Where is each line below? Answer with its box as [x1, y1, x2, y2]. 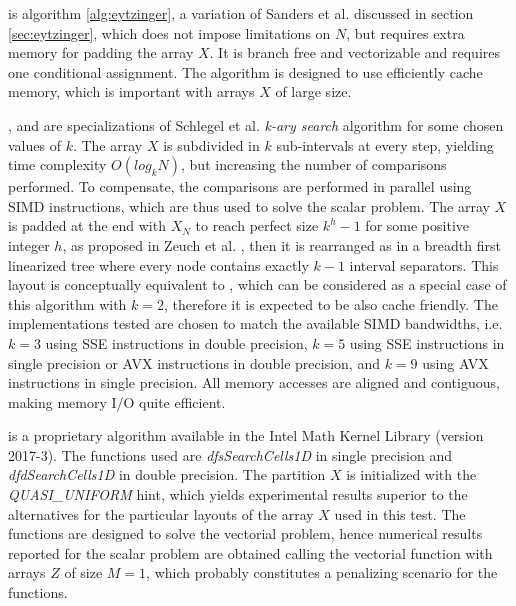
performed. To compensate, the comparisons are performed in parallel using [8, 176, 472, 197]
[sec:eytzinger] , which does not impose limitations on [8, 22, 331, 43]
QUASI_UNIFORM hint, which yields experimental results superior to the [8, 484, 468, 505]
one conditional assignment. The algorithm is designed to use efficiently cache [8, 61, 483, 82]
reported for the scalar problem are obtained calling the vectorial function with [8, 542, 493, 563]
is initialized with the [346, 464, 477, 485]
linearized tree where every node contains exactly [8, 254, 309, 275]
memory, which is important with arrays [8, 81, 255, 102]
